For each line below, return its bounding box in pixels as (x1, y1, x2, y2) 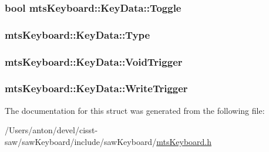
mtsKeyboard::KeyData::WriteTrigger (5, 81, 188, 96)
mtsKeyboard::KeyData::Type (5, 27, 150, 42)
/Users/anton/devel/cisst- (5, 124, 98, 136)
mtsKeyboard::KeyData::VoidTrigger (5, 54, 183, 69)
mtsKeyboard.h (156, 135, 212, 147)
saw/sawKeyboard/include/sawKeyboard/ (5, 135, 157, 147)
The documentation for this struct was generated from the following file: (5, 104, 265, 116)
